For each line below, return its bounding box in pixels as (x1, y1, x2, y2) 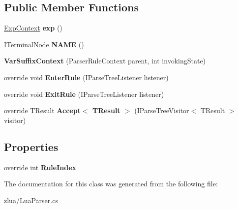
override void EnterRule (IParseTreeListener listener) (4, 72, 169, 82)
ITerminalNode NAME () (4, 39, 84, 49)
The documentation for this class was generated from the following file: (4, 179, 218, 189)
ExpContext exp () (4, 23, 62, 33)
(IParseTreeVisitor (134, 105, 189, 116)
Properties (4, 139, 59, 154)
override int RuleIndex (4, 162, 77, 172)
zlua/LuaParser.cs (4, 195, 58, 205)
